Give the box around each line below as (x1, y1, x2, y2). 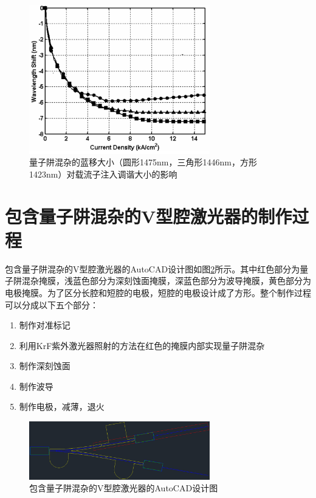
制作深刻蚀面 (19, 359, 70, 372)
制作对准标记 (19, 319, 70, 331)
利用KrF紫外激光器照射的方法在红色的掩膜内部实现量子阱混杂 (19, 339, 265, 351)
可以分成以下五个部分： (5, 298, 98, 311)
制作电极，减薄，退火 (19, 400, 105, 413)
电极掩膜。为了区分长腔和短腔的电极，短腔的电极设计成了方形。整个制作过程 (5, 286, 311, 299)
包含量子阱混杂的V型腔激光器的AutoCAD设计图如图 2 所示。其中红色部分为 (5, 262, 300, 275)
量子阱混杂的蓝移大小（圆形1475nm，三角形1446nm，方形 (29, 156, 257, 168)
